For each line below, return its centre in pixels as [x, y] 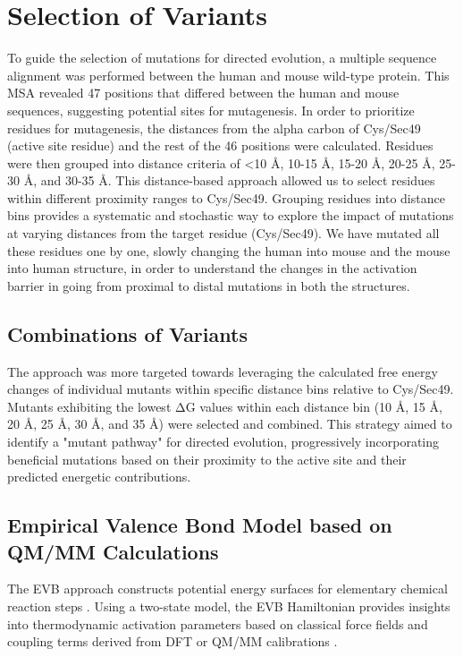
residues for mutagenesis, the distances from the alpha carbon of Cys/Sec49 [214, 128]
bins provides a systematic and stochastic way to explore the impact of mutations [231, 215]
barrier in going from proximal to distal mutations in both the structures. [209, 285]
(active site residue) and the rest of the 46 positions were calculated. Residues [220, 145]
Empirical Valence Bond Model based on [200, 525]
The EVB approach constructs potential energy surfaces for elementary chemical [227, 589]
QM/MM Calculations [113, 551]
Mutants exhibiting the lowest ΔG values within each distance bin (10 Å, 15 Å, [225, 406]
